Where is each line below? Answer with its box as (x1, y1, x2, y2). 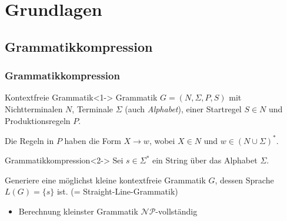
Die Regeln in (5, 134, 54, 146)
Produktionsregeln (5, 114, 71, 126)
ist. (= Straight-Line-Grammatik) (56, 185, 178, 197)
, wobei (149, 134, 175, 146)
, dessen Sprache (215, 173, 274, 186)
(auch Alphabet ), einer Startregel (125, 102, 242, 115)
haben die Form (64, 134, 121, 146)
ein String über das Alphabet (152, 154, 258, 166)
